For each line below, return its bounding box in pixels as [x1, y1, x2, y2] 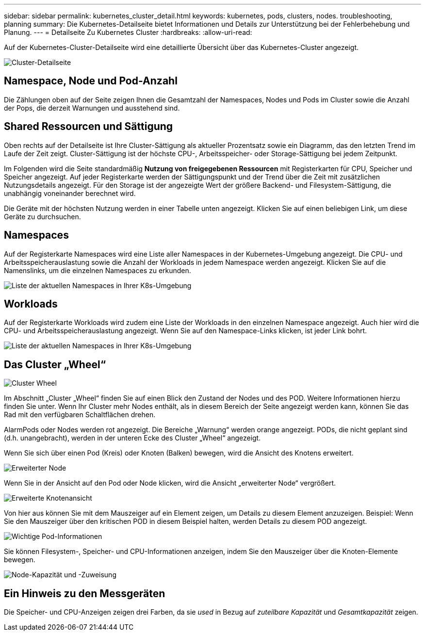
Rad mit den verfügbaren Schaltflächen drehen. [4, 410, 156, 419]
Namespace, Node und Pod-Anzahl [4, 75, 178, 87]
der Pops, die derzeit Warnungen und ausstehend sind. [4, 103, 180, 112]
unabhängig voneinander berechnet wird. [4, 189, 136, 197]
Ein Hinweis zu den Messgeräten [4, 587, 165, 600]
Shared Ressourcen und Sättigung [4, 120, 173, 133]
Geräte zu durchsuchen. [4, 212, 81, 221]
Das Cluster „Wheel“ [4, 358, 106, 371]
